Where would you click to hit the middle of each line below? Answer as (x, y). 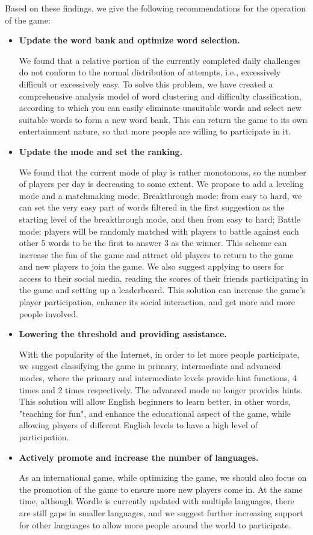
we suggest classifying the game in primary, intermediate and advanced (150, 366)
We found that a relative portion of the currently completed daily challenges (160, 60)
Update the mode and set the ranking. (101, 151)
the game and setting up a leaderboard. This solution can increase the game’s (162, 290)
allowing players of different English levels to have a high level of (138, 425)
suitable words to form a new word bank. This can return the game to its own (163, 119)
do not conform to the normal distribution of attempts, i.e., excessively (150, 72)
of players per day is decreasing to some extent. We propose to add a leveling (161, 184)
